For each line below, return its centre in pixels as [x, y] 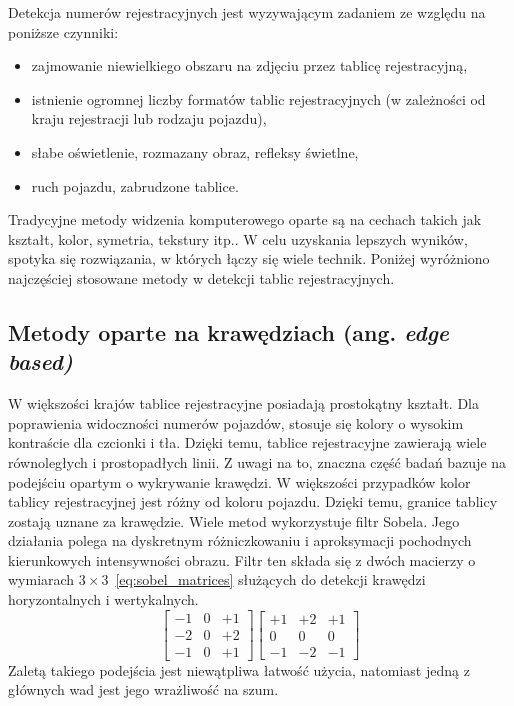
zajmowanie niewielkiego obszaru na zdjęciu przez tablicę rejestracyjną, [249, 65]
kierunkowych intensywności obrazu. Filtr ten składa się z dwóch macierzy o [242, 559]
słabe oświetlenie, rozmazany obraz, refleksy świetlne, [195, 151]
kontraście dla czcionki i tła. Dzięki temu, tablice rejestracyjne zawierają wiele [247, 442]
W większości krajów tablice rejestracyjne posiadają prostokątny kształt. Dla [244, 403]
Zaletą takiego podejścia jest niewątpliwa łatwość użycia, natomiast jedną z [239, 669]
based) [40, 361]
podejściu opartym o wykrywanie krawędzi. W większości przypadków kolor [239, 481]
